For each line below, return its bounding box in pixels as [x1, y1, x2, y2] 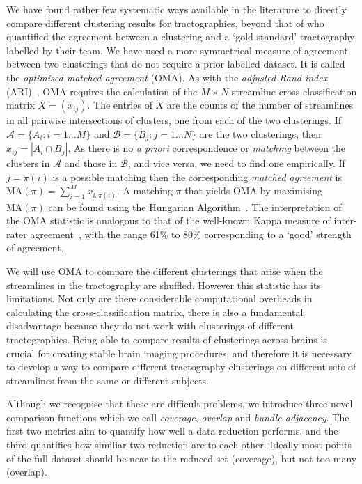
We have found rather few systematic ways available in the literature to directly [6, 2, 347, 16]
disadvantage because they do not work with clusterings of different [6, 318, 294, 333]
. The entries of [87, 97, 152, 112]
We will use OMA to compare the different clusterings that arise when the [6, 263, 323, 278]
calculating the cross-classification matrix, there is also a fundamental [6, 304, 304, 319]
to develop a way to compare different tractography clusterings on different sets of [6, 359, 356, 374]
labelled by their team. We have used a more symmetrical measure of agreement [6, 42, 348, 57]
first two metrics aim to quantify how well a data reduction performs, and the [6, 423, 338, 438]
